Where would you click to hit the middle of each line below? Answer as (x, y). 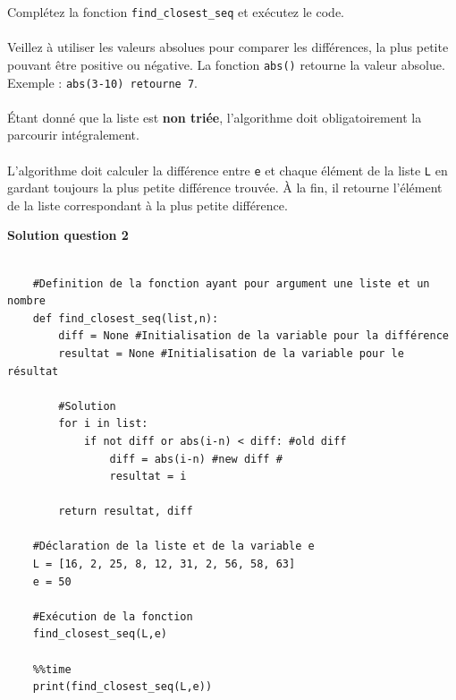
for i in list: (103, 424)
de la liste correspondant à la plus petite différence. (148, 205)
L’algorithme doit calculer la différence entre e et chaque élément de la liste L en (228, 170)
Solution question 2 (68, 235)
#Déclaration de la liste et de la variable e (173, 546)
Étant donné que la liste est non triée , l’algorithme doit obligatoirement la (215, 117)
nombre (26, 301)
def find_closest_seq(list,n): (126, 318)
